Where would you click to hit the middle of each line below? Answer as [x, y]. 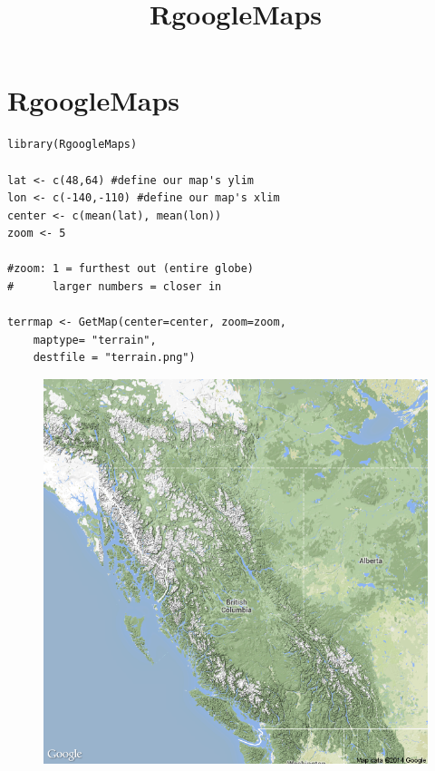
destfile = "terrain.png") [114, 358]
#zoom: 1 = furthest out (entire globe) [131, 269]
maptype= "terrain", [95, 340]
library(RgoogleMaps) [72, 145]
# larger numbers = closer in [115, 287]
